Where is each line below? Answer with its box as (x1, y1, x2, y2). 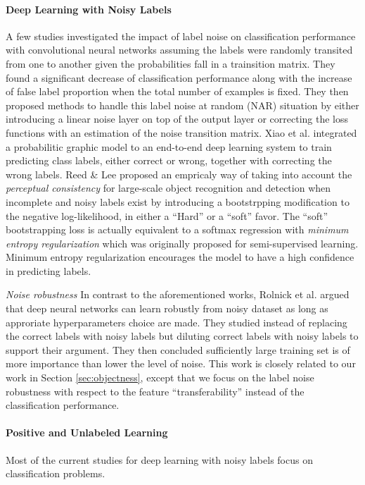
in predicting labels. (6, 263, 91, 278)
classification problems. (6, 466, 105, 481)
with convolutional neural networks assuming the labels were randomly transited (6, 42, 353, 57)
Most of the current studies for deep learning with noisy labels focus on (6, 452, 313, 467)
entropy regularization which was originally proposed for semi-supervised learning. (6, 235, 359, 250)
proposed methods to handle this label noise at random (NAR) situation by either (6, 97, 359, 112)
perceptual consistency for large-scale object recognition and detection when (6, 180, 331, 195)
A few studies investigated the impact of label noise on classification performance (6, 28, 356, 43)
